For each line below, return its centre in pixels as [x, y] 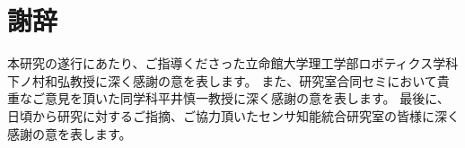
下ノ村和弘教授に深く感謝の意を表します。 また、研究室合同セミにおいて [222, 80]
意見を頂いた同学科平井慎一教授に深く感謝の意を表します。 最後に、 [247, 98]
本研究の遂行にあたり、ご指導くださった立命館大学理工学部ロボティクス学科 [233, 63]
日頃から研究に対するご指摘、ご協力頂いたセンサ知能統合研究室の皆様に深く [233, 115]
